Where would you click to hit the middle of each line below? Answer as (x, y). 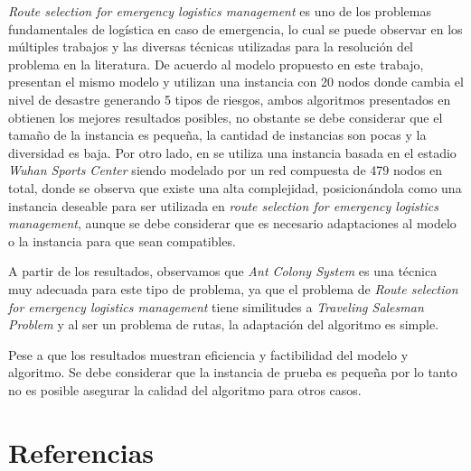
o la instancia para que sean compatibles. (122, 240)
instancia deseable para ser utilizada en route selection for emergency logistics (223, 205)
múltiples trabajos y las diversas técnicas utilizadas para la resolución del (211, 46)
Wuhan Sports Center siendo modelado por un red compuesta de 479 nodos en (226, 170)
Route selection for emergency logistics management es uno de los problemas (220, 11)
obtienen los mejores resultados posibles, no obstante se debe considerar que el (226, 117)
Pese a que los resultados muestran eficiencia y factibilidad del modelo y (208, 354)
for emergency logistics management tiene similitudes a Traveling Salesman (216, 306)
